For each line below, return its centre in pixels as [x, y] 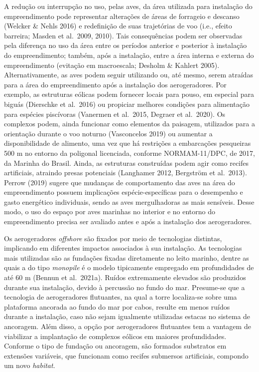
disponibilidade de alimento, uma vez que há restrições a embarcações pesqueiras [128, 143]
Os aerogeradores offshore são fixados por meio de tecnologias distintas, [113, 238]
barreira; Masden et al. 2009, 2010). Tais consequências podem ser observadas [123, 35]
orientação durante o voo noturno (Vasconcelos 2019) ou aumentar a [108, 133]
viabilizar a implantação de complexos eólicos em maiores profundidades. [115, 336]
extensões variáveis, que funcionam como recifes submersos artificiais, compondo [126, 355]
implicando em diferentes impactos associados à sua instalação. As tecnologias [123, 248]
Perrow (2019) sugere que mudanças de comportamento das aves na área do [120, 182]
